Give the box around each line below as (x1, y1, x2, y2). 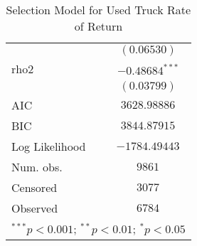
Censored (11, 179, 58, 196)
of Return (74, 18, 123, 34)
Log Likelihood (11, 138, 86, 154)
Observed (11, 200, 58, 216)
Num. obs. (11, 159, 63, 175)
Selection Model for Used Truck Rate (6, 1, 191, 18)
